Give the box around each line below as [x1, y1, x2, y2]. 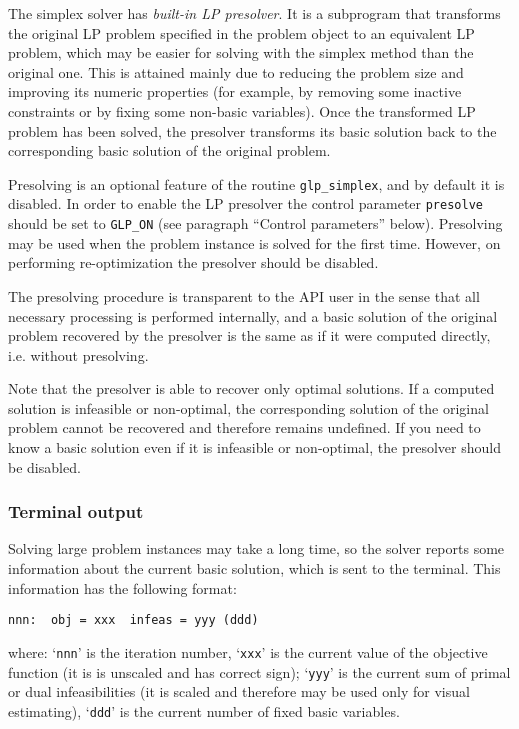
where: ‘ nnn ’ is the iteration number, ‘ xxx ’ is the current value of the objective [8, 641, 488, 662]
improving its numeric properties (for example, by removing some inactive [8, 81, 462, 102]
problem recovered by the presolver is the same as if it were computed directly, [8, 325, 491, 346]
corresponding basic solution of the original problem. [8, 140, 331, 161]
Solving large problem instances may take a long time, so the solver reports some [8, 538, 505, 559]
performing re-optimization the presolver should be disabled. [8, 252, 379, 273]
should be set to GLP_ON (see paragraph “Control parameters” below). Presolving [8, 213, 503, 234]
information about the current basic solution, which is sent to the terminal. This [8, 558, 501, 579]
